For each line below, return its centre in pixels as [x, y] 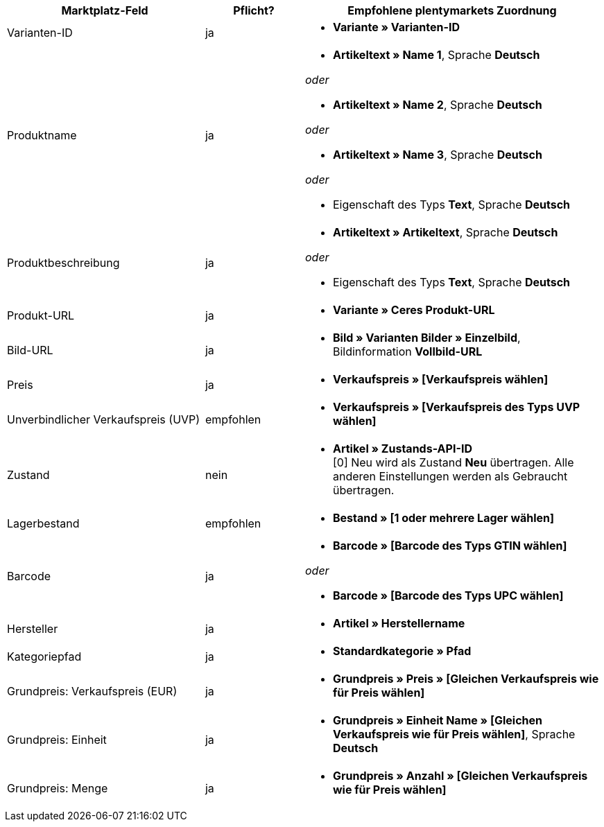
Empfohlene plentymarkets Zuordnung [452, 10]
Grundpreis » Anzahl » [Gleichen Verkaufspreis [460, 776]
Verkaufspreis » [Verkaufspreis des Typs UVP [456, 407]
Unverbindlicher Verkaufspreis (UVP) [104, 419]
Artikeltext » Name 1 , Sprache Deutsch [436, 55]
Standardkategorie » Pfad [402, 651]
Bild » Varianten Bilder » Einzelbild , [426, 338]
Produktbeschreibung [63, 263]
